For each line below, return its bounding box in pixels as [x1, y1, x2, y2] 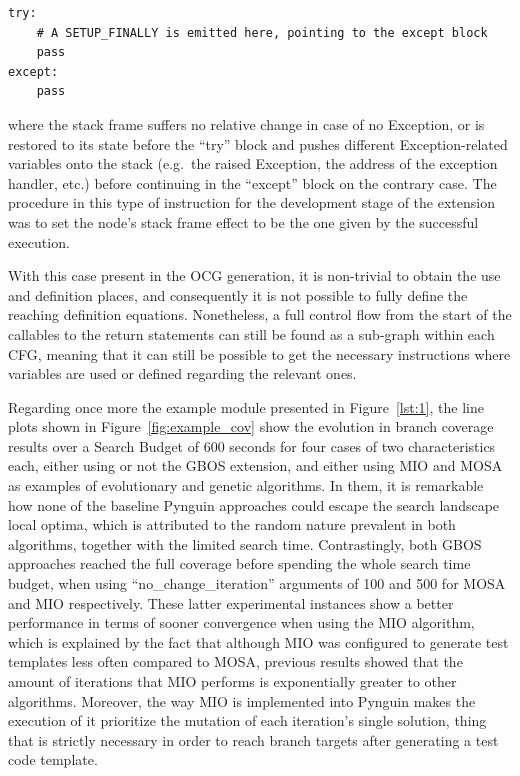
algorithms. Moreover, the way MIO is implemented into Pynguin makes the [8, 690, 476, 711]
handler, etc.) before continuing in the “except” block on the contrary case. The [8, 172, 497, 193]
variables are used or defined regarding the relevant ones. [8, 363, 357, 384]
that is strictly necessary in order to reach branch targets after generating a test [8, 729, 499, 750]
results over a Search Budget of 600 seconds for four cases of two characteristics [8, 435, 496, 456]
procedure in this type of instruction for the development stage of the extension [8, 192, 495, 213]
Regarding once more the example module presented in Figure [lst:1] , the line [8, 396, 484, 417]
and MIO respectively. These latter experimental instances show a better [8, 592, 454, 613]
